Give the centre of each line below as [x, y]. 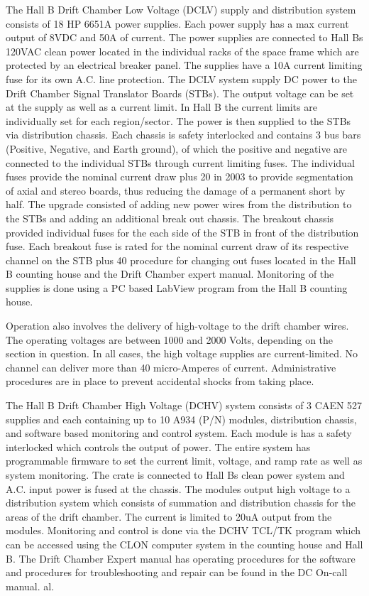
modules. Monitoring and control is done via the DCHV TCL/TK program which [183, 530]
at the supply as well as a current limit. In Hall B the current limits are [161, 107]
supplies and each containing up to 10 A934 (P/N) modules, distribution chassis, [181, 419]
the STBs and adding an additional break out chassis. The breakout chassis [170, 218]
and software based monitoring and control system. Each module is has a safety [179, 433]
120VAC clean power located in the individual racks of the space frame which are [182, 51]
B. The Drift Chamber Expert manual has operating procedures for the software [181, 558]
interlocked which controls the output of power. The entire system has [158, 446]
